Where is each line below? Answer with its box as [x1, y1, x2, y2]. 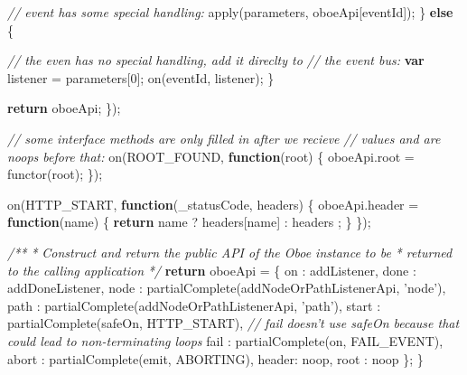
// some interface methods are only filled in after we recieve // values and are [7, 128, 441, 147]
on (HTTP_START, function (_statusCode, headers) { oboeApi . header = [7, 194, 419, 213]
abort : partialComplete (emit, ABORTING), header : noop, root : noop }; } [7, 349, 424, 368]
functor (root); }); [7, 164, 103, 183]
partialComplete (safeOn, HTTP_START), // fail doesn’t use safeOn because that [7, 314, 460, 333]
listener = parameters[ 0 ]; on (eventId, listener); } [7, 68, 275, 87]
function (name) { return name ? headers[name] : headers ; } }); [7, 212, 371, 231]
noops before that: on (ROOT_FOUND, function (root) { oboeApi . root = [7, 146, 415, 165]
